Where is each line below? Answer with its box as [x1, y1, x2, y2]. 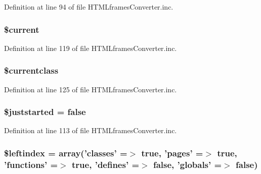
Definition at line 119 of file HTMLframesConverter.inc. [4, 42, 177, 53]
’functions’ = [4, 158, 58, 170]
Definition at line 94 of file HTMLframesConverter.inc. [4, 2, 173, 12]
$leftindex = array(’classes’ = [4, 146, 127, 159]
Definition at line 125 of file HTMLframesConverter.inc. [4, 84, 177, 94]
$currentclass [4, 64, 59, 77]
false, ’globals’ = [153, 158, 222, 170]
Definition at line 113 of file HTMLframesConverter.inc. [4, 125, 177, 136]
